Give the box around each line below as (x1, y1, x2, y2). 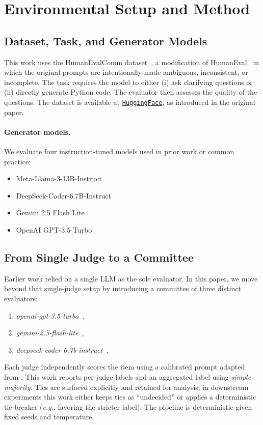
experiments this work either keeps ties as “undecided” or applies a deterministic (4, 391, 256, 402)
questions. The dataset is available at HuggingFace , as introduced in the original (4, 96, 255, 107)
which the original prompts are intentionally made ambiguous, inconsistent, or (4, 67, 248, 77)
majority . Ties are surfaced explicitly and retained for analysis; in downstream (4, 381, 249, 392)
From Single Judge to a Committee (4, 249, 194, 265)
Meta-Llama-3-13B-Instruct (16, 173, 102, 184)
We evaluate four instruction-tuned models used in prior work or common (4, 146, 234, 156)
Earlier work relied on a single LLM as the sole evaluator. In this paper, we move (4, 273, 258, 284)
